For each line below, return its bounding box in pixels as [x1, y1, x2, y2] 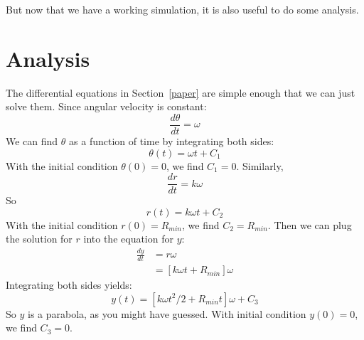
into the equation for [83, 231, 173, 246]
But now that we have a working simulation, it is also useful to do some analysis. [6, 2, 359, 16]
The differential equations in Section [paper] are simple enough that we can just [6, 85, 355, 100]
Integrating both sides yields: [6, 277, 132, 292]
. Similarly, [236, 158, 284, 173]
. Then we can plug [267, 217, 352, 232]
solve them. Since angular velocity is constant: [6, 99, 207, 114]
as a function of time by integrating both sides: [69, 133, 274, 148]
